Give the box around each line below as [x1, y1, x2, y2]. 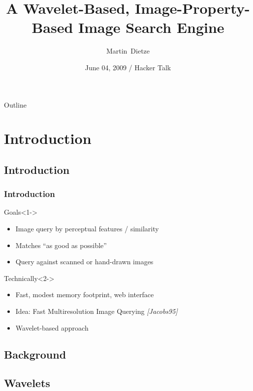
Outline [4, 99, 27, 110]
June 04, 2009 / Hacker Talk [85, 62, 171, 72]
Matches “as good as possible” [15, 240, 107, 250]
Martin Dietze [106, 46, 150, 56]
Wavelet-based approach [15, 322, 89, 333]
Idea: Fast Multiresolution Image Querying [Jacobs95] [15, 306, 178, 316]
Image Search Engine [78, 17, 224, 37]
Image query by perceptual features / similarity [15, 223, 159, 234]
